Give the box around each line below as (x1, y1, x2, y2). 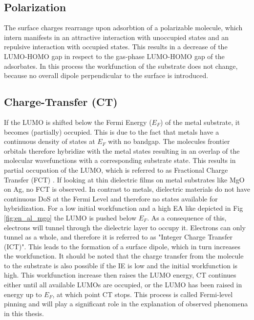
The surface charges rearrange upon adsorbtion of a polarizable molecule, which (4, 22, 243, 33)
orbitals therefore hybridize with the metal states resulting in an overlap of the (4, 145, 240, 156)
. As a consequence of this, (147, 212, 227, 222)
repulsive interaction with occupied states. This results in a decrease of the (4, 41, 228, 52)
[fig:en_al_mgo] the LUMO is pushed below (4, 212, 137, 222)
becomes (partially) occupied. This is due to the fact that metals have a (4, 126, 219, 137)
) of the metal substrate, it (160, 117, 240, 127)
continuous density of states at (4, 136, 95, 146)
